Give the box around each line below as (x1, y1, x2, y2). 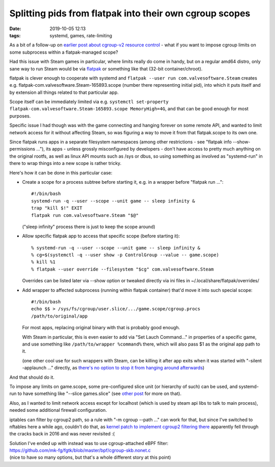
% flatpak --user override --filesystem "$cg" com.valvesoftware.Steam (31, 266, 214, 272)
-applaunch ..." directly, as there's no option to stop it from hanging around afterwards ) (22, 365, 205, 371)
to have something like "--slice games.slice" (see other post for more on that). (17, 390, 182, 397)
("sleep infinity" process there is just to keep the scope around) (22, 224, 155, 230)
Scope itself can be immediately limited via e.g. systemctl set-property (9, 99, 169, 105)
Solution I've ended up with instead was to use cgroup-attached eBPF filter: (9, 440, 169, 446)
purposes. (9, 113, 31, 119)
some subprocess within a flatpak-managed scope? (9, 49, 118, 55)
